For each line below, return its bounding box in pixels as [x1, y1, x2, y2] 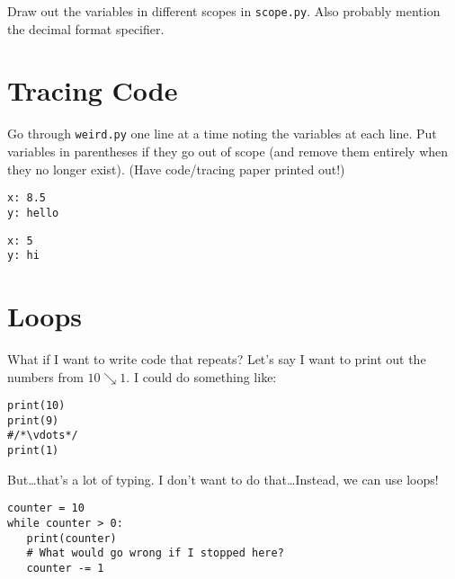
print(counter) [26, 531, 117, 545]
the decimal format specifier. [7, 19, 165, 38]
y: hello [7, 206, 59, 219]
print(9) [7, 414, 59, 427]
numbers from [7, 367, 84, 386]
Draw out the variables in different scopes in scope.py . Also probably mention [7, 2, 441, 20]
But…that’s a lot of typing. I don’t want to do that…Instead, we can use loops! [7, 469, 439, 488]
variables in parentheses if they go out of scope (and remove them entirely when [7, 142, 449, 161]
